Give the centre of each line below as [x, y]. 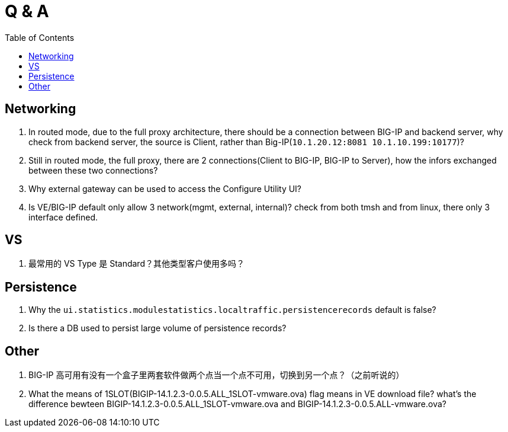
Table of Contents [40, 37]
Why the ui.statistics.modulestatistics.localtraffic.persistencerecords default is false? [232, 310]
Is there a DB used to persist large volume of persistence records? [157, 328]
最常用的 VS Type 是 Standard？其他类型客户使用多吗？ [136, 264]
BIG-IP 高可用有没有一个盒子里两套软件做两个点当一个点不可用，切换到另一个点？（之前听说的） [216, 375]
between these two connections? [93, 170]
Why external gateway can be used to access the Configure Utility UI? [165, 188]
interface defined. [63, 217]
